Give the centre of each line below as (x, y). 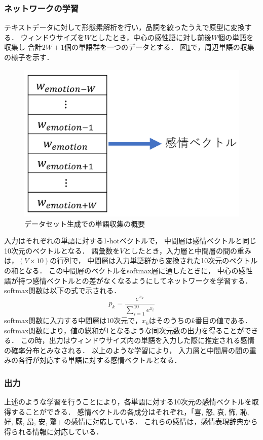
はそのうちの (170, 320)
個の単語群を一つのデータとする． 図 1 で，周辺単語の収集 (159, 47)
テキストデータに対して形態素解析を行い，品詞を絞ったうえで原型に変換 (124, 27)
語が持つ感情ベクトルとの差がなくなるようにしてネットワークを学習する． (128, 280)
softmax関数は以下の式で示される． (63, 290)
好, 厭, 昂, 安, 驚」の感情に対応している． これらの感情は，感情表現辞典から (131, 421)
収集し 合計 (23, 47)
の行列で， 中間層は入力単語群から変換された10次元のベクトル (154, 260)
